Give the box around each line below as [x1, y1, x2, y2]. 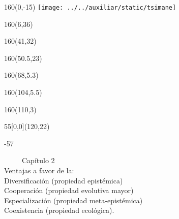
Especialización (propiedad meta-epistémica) [4, 195, 143, 205]
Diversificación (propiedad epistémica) [4, 175, 123, 185]
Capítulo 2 [21, 155, 55, 166]
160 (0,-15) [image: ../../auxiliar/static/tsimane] [4, 2, 176, 12]
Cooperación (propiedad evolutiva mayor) [4, 185, 134, 196]
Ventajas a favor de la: [4, 165, 74, 175]
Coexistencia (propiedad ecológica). [4, 205, 114, 215]
